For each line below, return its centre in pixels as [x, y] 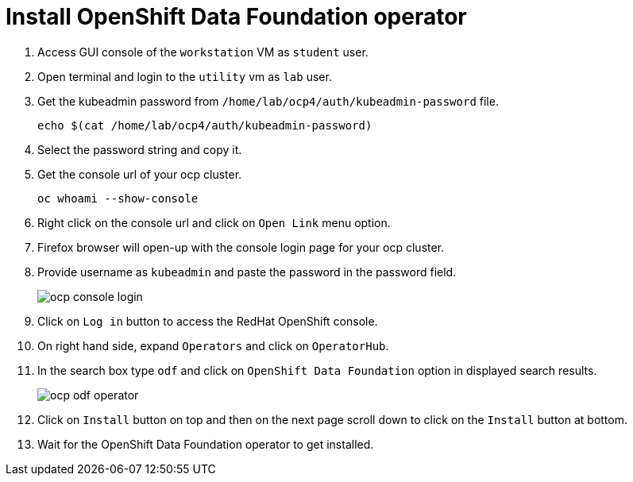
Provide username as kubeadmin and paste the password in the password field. [247, 272]
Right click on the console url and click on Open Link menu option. [214, 222]
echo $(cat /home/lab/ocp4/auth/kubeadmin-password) [205, 125]
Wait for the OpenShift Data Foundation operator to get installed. [206, 444]
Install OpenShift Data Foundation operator [236, 17]
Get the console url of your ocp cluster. [140, 174]
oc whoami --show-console [118, 198]
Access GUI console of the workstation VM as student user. [203, 52]
